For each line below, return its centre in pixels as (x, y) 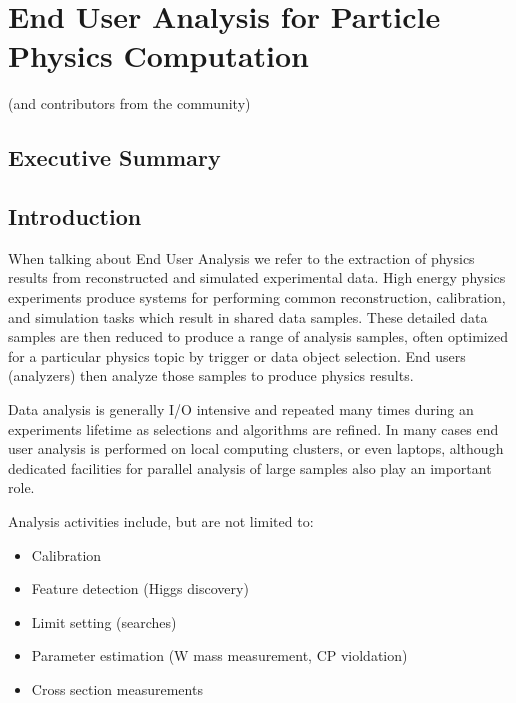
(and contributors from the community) (129, 103)
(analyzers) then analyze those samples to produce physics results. (211, 375)
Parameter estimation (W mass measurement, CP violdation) (219, 655)
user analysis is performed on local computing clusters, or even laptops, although (256, 448)
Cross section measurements (117, 688)
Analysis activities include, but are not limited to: (161, 521)
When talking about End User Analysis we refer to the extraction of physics (241, 257)
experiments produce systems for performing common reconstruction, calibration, (257, 297)
